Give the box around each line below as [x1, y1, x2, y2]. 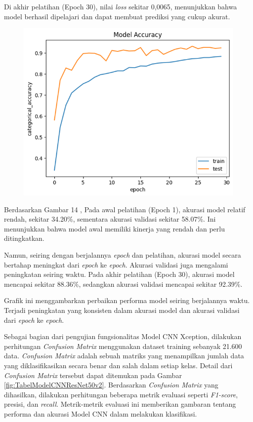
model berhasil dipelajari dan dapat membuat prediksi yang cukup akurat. [4, 11, 230, 21]
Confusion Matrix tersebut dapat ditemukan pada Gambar [4, 370, 182, 380]
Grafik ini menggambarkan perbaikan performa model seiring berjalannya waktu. [4, 295, 250, 306]
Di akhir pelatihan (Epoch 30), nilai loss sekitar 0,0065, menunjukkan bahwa [4, 1, 237, 11]
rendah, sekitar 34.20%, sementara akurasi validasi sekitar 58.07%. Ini [4, 214, 216, 224]
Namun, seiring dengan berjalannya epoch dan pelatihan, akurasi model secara [4, 250, 241, 260]
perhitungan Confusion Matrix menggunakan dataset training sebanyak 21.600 [4, 341, 242, 351]
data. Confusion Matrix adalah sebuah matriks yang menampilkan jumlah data [4, 350, 244, 361]
